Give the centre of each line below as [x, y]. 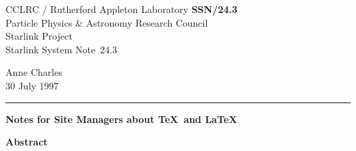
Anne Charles [34, 72]
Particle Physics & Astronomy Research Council [107, 22]
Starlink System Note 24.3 [62, 49]
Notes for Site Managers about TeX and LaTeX [122, 119]
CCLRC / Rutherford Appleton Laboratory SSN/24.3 [122, 9]
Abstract [27, 142]
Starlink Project [39, 36]
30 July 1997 [32, 85]
